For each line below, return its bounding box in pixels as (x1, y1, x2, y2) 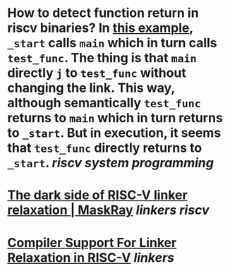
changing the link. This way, (7, 80, 175, 96)
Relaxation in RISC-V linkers (7, 249, 175, 265)
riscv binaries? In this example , (7, 20, 193, 36)
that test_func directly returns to (7, 140, 202, 156)
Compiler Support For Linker (7, 234, 177, 251)
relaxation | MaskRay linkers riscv (7, 203, 210, 218)
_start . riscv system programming (7, 155, 214, 171)
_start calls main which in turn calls (7, 35, 217, 51)
